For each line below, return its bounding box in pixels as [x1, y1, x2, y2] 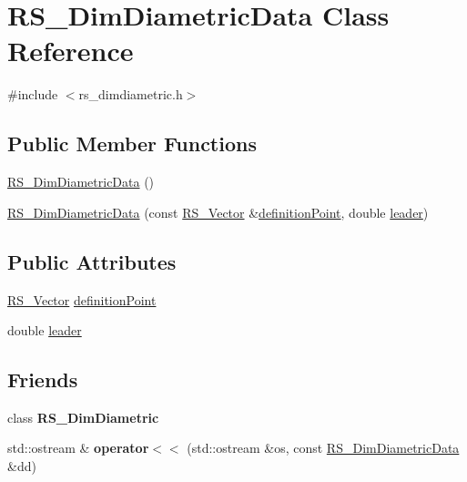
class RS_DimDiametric [7, 407, 159, 426]
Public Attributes [7, 247, 177, 275]
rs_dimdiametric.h [78, 85, 183, 104]
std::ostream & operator [7, 438, 149, 457]
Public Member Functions [7, 129, 257, 158]
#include [7, 85, 58, 104]
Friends [7, 365, 78, 394]
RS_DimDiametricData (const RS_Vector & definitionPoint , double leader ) [7, 202, 429, 221]
